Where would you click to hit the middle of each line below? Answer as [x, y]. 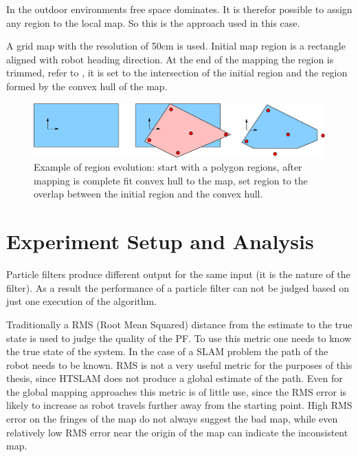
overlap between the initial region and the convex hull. [148, 194]
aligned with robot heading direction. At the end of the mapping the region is [170, 59]
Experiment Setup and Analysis [160, 241]
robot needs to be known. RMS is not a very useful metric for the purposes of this [179, 364]
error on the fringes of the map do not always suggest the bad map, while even [172, 419]
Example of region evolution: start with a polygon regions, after [168, 167]
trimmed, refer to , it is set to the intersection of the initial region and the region [177, 73]
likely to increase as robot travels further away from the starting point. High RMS [179, 405]
